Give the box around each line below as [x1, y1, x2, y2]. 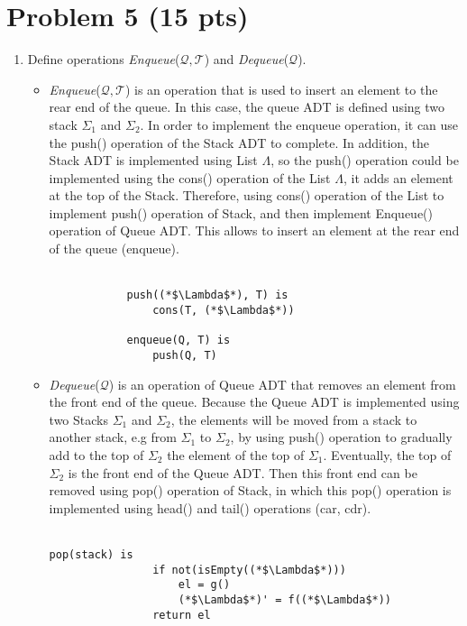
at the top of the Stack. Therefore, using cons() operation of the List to [49, 186, 444, 205]
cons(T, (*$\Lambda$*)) [152, 303, 295, 317]
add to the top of [49, 445, 144, 464]
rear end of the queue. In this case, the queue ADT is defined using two [49, 97, 445, 116]
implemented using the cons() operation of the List [49, 168, 331, 187]
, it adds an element [343, 168, 453, 187]
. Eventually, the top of [323, 445, 452, 464]
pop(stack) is [49, 548, 133, 561]
